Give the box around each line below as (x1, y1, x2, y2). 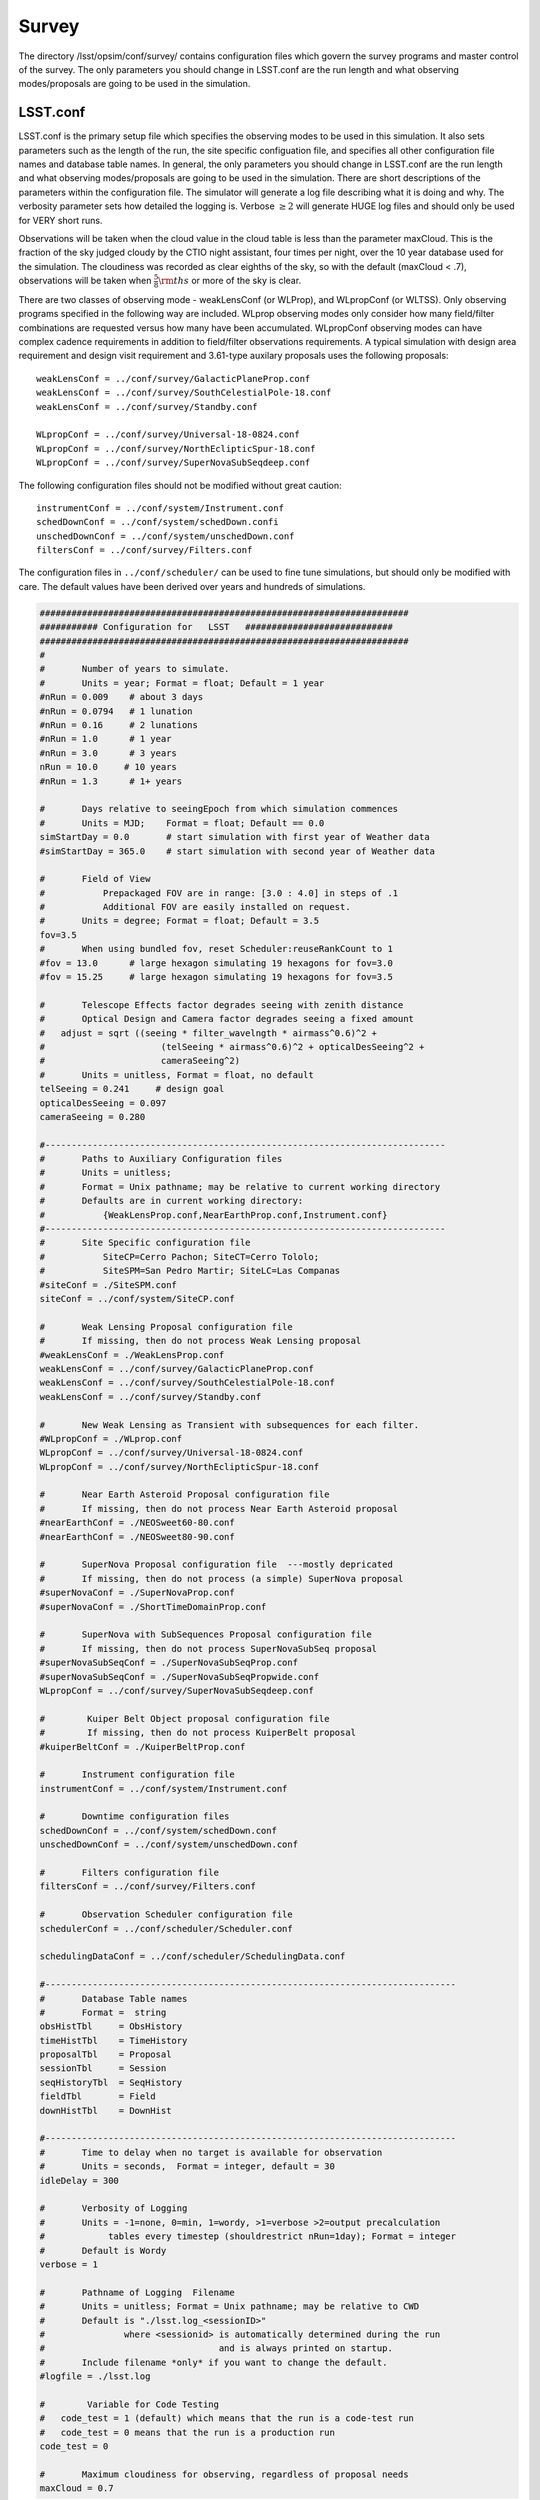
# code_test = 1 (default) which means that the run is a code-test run (39, 2413, 415, 2424)
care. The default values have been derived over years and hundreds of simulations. (18, 580, 366, 592)
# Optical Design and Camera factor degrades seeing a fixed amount (39, 1013, 415, 1025)
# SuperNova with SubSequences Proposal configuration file (39, 1629, 372, 1640)
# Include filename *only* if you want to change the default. (39, 2356, 388, 2368)
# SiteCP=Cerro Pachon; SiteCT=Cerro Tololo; (39, 1251, 320, 1262)
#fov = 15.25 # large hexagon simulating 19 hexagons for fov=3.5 (39, 971, 394, 983)
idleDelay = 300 (39, 2175, 120, 2186)
